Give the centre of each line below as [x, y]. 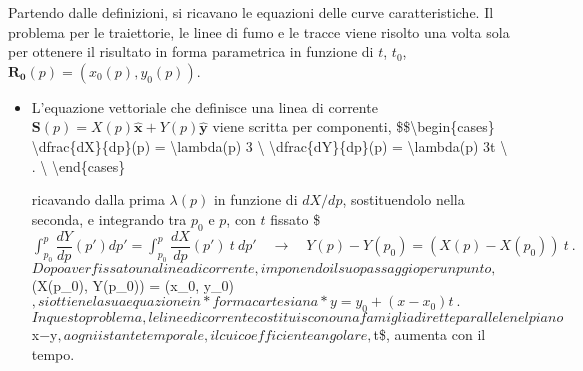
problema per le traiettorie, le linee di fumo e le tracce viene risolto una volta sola [259, 31]
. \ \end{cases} [78, 165]
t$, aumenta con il [429, 334]
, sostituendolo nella [403, 199]
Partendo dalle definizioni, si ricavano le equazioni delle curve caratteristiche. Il [251, 12]
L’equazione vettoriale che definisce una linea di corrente [204, 106]
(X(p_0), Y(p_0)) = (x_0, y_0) [133, 284]
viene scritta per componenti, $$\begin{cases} [353, 126]
